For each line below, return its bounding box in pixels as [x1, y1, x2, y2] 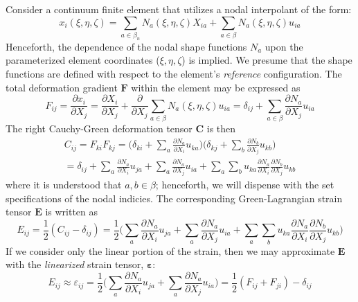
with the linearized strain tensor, [6, 257, 144, 272]
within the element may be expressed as [131, 80, 301, 94]
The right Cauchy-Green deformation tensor [6, 121, 193, 136]
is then [206, 121, 236, 136]
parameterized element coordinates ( [6, 53, 160, 67]
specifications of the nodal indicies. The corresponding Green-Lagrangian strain [6, 190, 343, 205]
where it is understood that [6, 177, 122, 192]
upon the [265, 39, 303, 53]
